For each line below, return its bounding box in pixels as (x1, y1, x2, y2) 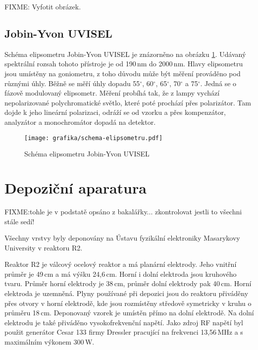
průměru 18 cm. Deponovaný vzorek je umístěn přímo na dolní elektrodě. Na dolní (4, 307, 254, 318)
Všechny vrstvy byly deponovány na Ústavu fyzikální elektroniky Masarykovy (4, 233, 240, 243)
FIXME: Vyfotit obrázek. (4, 1, 81, 11)
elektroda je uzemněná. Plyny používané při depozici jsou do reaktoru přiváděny (4, 288, 249, 299)
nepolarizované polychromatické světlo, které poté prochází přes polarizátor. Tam (4, 97, 251, 107)
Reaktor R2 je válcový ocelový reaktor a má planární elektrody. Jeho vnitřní (4, 259, 237, 269)
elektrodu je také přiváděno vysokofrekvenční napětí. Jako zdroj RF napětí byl (4, 317, 243, 327)
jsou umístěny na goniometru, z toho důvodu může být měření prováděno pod (4, 68, 241, 78)
